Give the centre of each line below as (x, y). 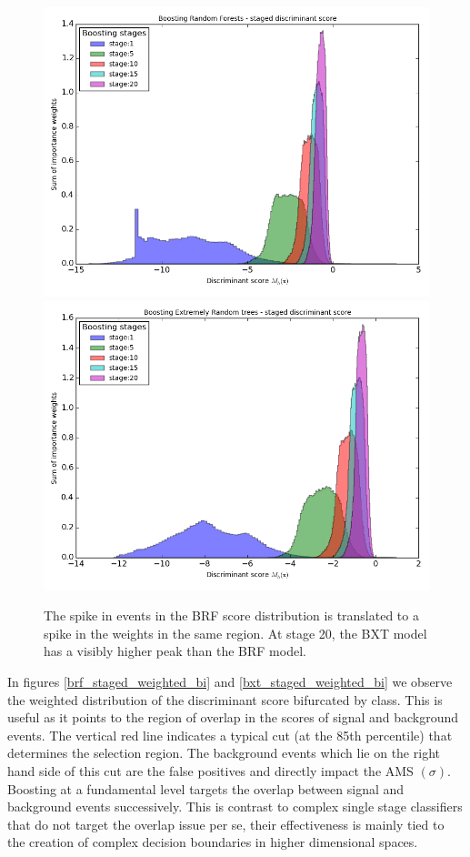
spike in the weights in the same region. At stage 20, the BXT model (235, 633)
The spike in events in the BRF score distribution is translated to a (231, 615)
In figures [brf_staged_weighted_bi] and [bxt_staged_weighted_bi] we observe (230, 681)
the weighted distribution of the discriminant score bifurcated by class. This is (225, 699)
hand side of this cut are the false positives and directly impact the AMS (210, 770)
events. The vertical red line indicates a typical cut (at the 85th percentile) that (230, 735)
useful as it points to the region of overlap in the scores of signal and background (233, 717)
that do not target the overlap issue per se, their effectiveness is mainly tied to (226, 824)
